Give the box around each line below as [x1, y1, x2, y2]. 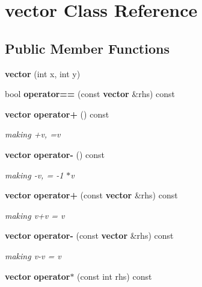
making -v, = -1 [5, 168, 64, 181]
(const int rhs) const [77, 270, 152, 282]
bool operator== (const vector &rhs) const [5, 87, 176, 100]
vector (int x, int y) [5, 67, 81, 80]
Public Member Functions [5, 39, 170, 57]
